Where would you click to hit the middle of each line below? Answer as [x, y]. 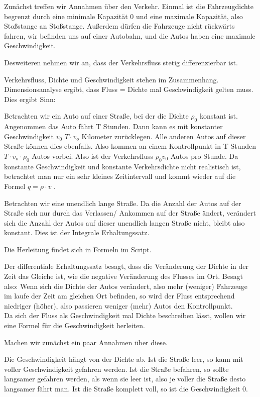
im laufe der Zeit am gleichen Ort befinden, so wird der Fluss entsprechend [119, 296]
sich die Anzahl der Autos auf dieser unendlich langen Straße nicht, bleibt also [124, 222]
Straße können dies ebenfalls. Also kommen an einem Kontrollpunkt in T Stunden [130, 146]
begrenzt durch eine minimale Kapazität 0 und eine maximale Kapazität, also [123, 16]
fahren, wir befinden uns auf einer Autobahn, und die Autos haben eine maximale [130, 35]
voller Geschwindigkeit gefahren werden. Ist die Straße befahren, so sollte [116, 369]
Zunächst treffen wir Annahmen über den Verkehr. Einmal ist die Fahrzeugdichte [129, 6]
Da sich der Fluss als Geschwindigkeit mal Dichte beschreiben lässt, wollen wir [125, 315]
